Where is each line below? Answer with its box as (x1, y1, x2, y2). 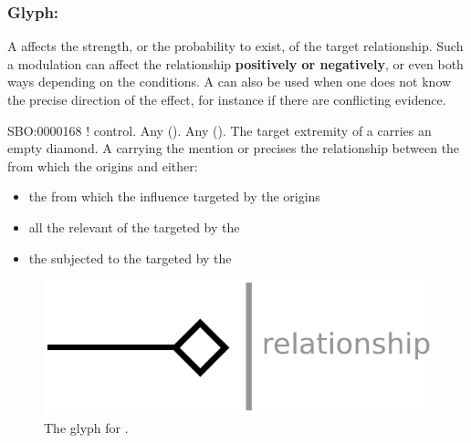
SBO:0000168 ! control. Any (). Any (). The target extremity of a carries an (7, 120, 432, 139)
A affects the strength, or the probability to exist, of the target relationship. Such (7, 36, 464, 56)
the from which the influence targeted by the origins (28, 187, 320, 206)
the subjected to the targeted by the (28, 248, 232, 267)
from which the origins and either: (7, 156, 198, 175)
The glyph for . (44, 417, 129, 437)
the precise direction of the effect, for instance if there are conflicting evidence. (7, 90, 446, 108)
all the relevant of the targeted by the (28, 217, 240, 236)
